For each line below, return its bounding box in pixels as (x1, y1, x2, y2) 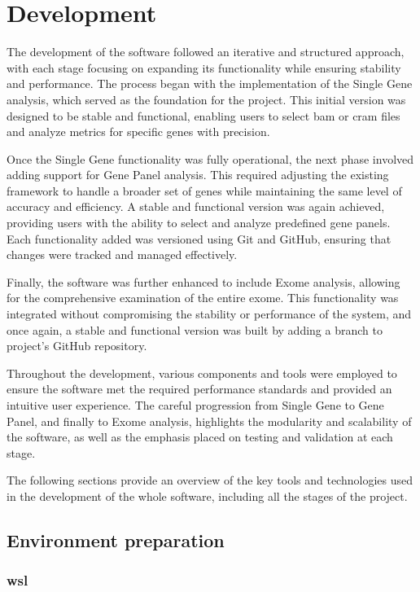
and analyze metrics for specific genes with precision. (7, 123, 270, 140)
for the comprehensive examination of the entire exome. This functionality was (7, 289, 399, 306)
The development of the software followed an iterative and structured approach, (7, 43, 405, 60)
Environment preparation (7, 527, 225, 552)
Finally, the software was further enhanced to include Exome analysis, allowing (7, 273, 400, 290)
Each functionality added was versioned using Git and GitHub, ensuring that (7, 230, 392, 247)
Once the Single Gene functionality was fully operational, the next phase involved (7, 150, 414, 167)
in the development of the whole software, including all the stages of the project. (7, 487, 408, 504)
